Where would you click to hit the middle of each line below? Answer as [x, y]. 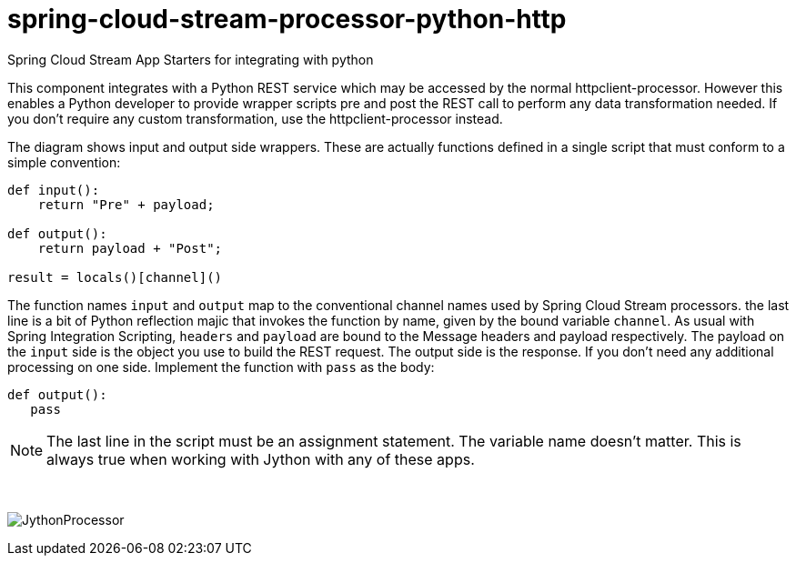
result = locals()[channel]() [115, 277]
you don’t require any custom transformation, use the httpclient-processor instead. [255, 118]
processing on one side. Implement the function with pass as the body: [221, 367]
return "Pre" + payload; [126, 204]
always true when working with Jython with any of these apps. [261, 459]
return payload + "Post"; [130, 248]
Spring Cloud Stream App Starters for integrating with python [191, 59]
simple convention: [64, 162]
